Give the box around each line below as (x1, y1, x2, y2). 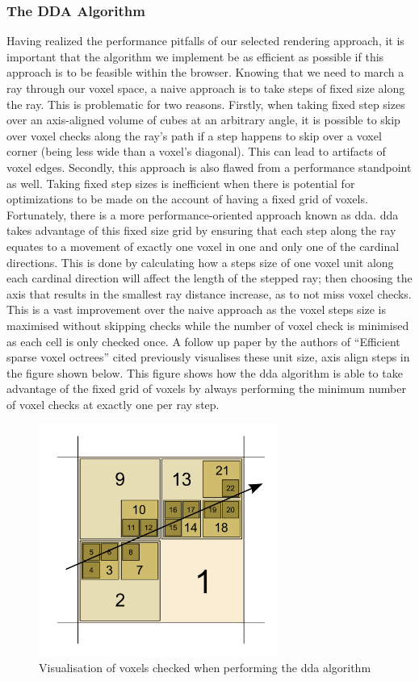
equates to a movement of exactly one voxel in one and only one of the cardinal (6, 237, 400, 254)
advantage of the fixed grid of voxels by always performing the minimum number (6, 380, 406, 397)
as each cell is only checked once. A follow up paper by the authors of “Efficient (6, 332, 400, 349)
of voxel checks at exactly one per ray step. (6, 395, 220, 412)
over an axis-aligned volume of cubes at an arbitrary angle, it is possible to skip (6, 111, 400, 128)
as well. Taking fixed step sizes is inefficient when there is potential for (6, 174, 355, 191)
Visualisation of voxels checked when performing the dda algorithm (39, 658, 371, 675)
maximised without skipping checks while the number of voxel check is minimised (6, 316, 409, 333)
